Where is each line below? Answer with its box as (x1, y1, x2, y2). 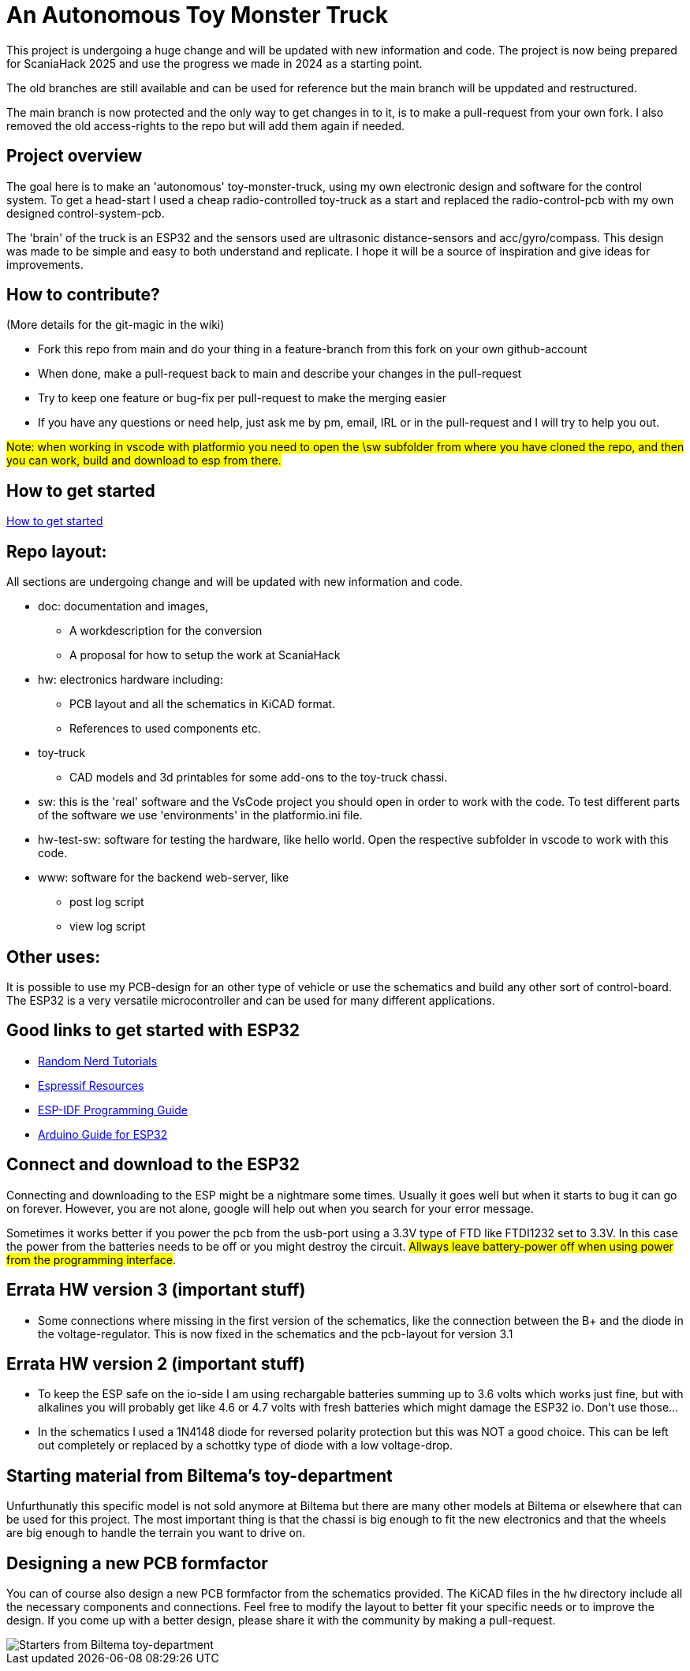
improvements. (6, 257, 84, 271)
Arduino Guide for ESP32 (38, 1127, 168, 1141)
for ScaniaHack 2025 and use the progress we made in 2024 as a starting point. (6, 56, 423, 70)
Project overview (6, 146, 143, 166)
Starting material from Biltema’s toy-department (6, 1465, 393, 1486)
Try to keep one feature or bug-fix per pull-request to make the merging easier (38, 391, 446, 405)
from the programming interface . (6, 1252, 176, 1266)
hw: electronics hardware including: (38, 673, 223, 687)
